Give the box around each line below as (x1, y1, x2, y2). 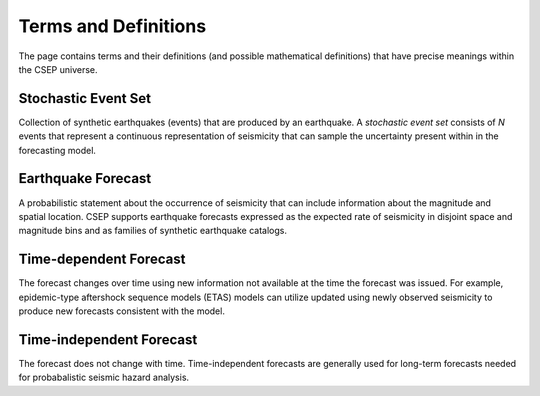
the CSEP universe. (18, 63, 99, 75)
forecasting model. (18, 144, 97, 156)
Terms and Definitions (18, 15, 207, 37)
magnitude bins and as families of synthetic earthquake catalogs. (18, 225, 288, 237)
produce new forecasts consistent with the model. (18, 305, 225, 317)
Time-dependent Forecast (18, 251, 186, 268)
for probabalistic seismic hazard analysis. (18, 371, 190, 384)
